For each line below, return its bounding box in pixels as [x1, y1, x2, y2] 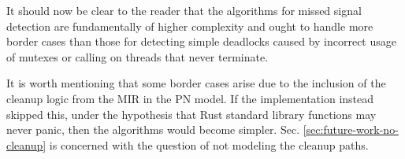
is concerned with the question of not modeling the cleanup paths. [49, 136, 369, 153]
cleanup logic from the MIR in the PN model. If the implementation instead [6, 90, 374, 106]
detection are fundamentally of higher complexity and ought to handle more [6, 17, 373, 34]
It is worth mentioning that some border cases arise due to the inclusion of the [6, 75, 386, 91]
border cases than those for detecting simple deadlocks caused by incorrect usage [6, 33, 396, 50]
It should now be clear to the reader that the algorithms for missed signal [6, 2, 362, 18]
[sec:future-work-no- [303, 121, 399, 138]
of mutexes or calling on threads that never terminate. [6, 48, 269, 65]
